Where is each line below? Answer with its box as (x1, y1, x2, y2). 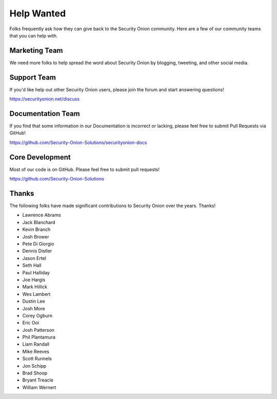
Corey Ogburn (22, 312, 53, 318)
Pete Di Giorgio (22, 241, 54, 247)
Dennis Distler (22, 248, 52, 254)
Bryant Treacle (22, 377, 54, 383)
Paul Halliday (22, 269, 50, 275)
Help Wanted (9, 8, 66, 19)
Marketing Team (9, 46, 64, 55)
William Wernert (22, 384, 56, 390)
